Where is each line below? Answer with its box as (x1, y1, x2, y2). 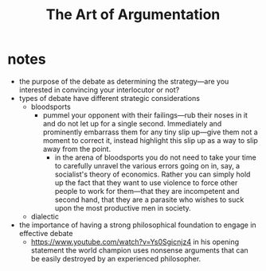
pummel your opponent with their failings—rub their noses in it (42, 110, 248, 120)
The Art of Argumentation (45, 6, 221, 24)
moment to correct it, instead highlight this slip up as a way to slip (42, 135, 258, 145)
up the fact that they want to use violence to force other (54, 177, 238, 188)
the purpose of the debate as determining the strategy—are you (18, 76, 229, 86)
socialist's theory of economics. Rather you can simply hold (54, 169, 251, 179)
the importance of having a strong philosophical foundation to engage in (18, 220, 256, 230)
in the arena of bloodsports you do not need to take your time (54, 153, 256, 162)
